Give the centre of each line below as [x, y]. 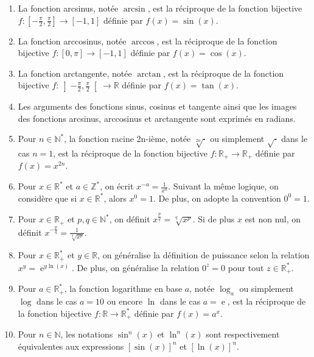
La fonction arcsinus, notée [68, 8]
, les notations [87, 334]
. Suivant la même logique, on [223, 186]
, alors [115, 198]
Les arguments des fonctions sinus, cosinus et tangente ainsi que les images [157, 106]
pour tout [246, 267]
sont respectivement [243, 334]
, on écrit [117, 186]
